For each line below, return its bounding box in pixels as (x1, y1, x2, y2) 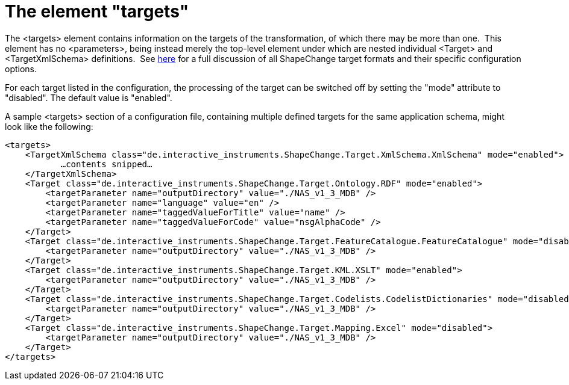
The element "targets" (5, 1, 189, 22)
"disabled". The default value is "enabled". (5, 92, 172, 103)
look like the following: (5, 121, 93, 132)
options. (5, 63, 37, 74)
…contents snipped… (60, 159, 152, 169)
